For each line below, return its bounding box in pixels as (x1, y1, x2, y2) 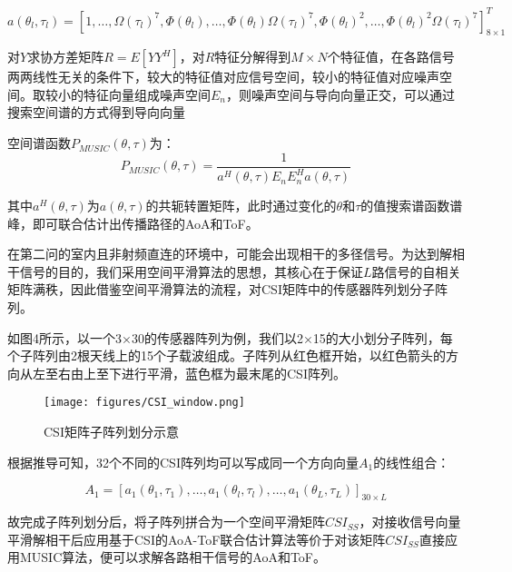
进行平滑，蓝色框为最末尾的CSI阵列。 (121, 363, 346, 382)
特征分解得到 (214, 47, 291, 66)
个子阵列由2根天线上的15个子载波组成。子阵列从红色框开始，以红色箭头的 (7, 346, 446, 365)
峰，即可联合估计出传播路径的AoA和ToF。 (7, 213, 259, 232)
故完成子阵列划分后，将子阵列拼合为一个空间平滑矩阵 (7, 512, 325, 531)
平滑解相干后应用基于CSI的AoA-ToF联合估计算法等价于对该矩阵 (7, 529, 386, 548)
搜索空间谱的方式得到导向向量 (7, 103, 185, 122)
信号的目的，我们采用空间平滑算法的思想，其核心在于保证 (19, 261, 363, 281)
